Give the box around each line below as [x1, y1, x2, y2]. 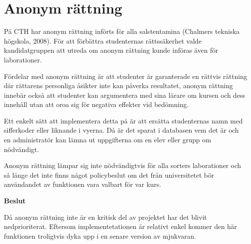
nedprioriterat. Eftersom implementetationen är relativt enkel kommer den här [4, 221, 237, 231]
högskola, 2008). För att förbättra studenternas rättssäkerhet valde [4, 35, 202, 46]
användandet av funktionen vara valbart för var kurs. [4, 179, 162, 189]
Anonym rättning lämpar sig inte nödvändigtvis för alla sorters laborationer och [4, 160, 241, 170]
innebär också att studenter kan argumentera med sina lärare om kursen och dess [4, 90, 245, 100]
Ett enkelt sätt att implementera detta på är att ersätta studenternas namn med [4, 115, 243, 125]
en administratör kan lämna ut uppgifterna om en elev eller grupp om [4, 135, 211, 145]
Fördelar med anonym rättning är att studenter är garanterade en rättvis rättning [4, 71, 247, 81]
